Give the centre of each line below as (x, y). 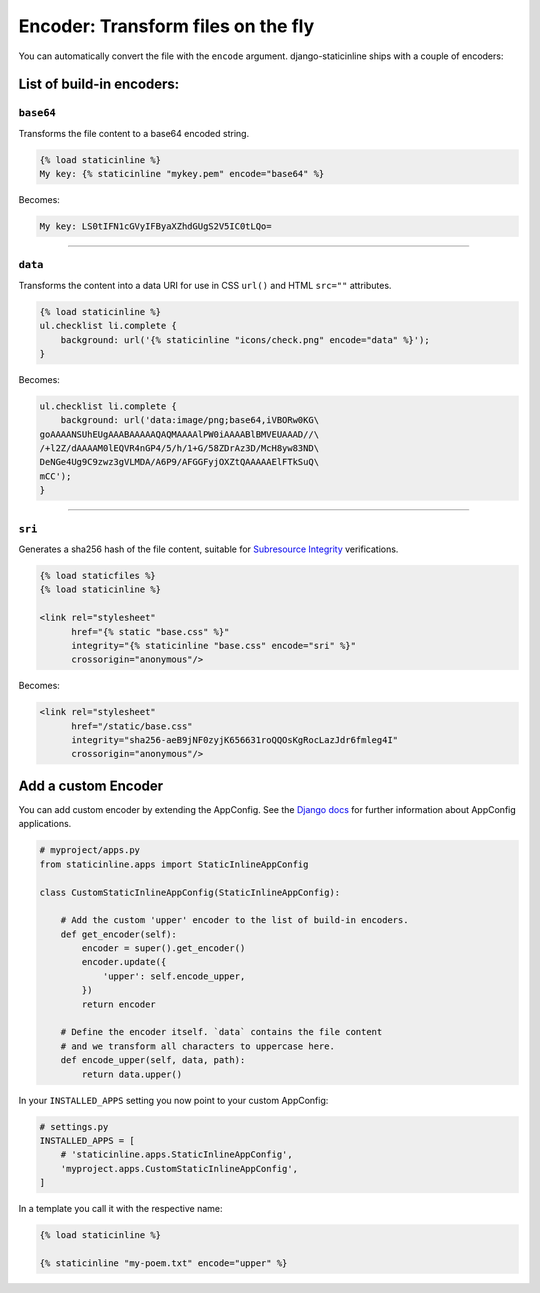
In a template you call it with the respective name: (121, 1209)
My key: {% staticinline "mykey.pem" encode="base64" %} (182, 174)
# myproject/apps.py (89, 850)
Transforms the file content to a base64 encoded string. (134, 133)
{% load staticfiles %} (98, 575)
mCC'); (55, 476)
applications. (45, 824)
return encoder (119, 1004)
